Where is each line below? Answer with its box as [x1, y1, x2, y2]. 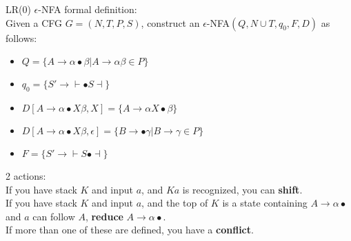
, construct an [141, 15, 200, 30]
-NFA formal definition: [38, 2, 137, 16]
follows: [6, 30, 37, 45]
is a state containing [222, 196, 308, 210]
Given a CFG [6, 15, 63, 30]
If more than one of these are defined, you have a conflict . [6, 222, 254, 237]
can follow [32, 209, 75, 223]
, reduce [85, 209, 123, 223]
